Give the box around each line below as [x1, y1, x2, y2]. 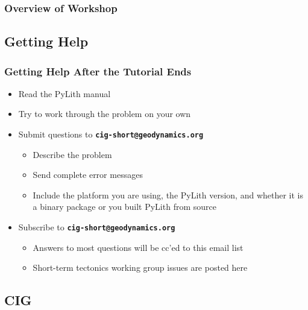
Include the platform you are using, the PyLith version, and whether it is [33, 188, 304, 201]
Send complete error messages [33, 168, 143, 181]
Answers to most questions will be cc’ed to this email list [33, 241, 244, 253]
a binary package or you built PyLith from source [33, 200, 216, 213]
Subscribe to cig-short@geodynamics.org [18, 221, 175, 233]
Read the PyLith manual [18, 87, 111, 100]
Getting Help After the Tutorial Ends [4, 63, 192, 78]
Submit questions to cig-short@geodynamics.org [18, 128, 204, 141]
